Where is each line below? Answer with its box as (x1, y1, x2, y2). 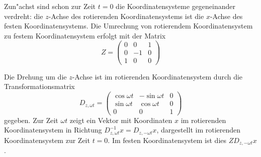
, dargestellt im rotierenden (156, 124, 241, 135)
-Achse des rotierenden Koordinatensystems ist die (48, 10, 204, 21)
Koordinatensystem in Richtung (4, 124, 102, 135)
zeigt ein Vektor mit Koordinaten (69, 114, 172, 125)
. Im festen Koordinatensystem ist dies (108, 134, 227, 145)
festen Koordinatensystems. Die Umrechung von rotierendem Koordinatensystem (4, 20, 253, 31)
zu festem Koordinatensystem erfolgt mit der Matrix (4, 30, 166, 40)
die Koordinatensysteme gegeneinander (116, 1, 235, 11)
